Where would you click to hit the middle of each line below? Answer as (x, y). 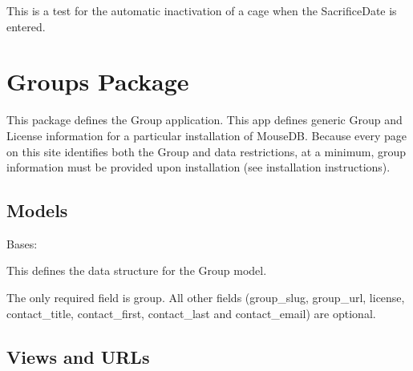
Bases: (22, 243)
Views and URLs (78, 356)
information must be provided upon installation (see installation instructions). (198, 167)
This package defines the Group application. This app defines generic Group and (204, 120)
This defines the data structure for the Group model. (137, 270)
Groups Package (98, 81)
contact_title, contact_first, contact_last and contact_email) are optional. (191, 313)
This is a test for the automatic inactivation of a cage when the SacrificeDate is (202, 10)
